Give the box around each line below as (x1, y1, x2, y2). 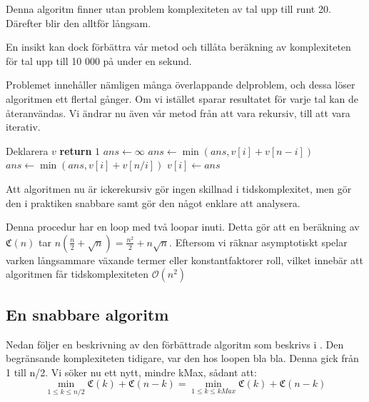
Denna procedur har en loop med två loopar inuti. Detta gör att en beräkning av (6, 219, 360, 234)
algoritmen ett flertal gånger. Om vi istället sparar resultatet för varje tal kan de (6, 91, 359, 106)
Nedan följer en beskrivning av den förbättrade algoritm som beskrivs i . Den (6, 336, 344, 351)
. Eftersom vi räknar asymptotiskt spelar (169, 234, 348, 249)
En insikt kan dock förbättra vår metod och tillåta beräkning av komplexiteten (6, 39, 351, 54)
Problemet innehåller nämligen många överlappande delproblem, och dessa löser (6, 77, 355, 92)
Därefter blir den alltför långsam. (6, 15, 151, 30)
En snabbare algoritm (6, 303, 169, 325)
